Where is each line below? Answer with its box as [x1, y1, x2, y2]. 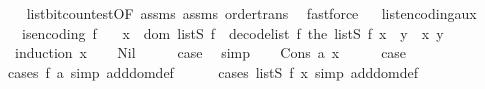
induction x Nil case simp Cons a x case [14, 42, 407, 63]
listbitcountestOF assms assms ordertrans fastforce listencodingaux [26, 3, 477, 23]
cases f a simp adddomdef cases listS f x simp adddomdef [7, 61, 419, 82]
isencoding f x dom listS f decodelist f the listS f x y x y [21, 22, 444, 43]
